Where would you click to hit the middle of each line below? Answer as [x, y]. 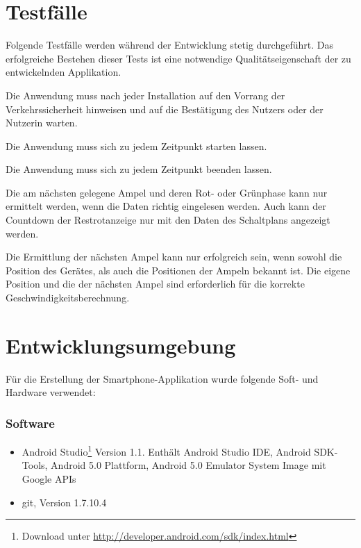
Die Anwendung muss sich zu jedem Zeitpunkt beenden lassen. [139, 169]
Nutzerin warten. [42, 123]
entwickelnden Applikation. [64, 72]
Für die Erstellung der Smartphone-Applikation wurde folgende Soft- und [162, 378]
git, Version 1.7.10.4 [64, 502]
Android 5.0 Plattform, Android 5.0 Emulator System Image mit [188, 465]
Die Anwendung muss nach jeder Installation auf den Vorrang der [145, 95]
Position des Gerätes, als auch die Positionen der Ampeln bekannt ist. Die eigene [178, 270]
